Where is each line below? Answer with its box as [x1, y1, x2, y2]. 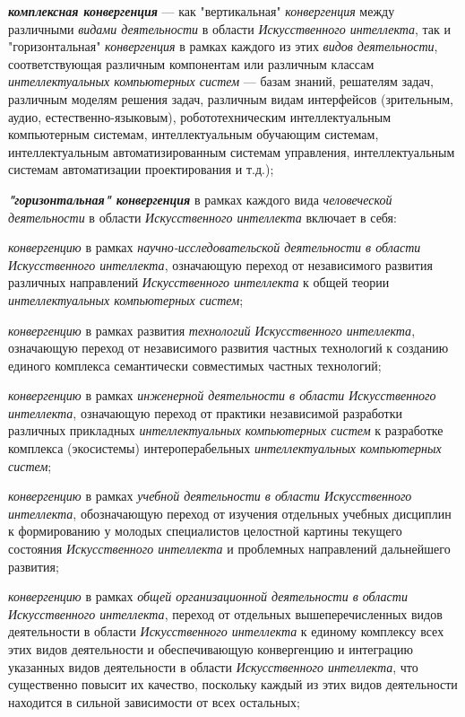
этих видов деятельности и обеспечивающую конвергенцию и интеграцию [8, 640, 413, 658]
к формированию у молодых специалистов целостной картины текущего [8, 521, 402, 540]
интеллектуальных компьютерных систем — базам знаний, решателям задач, [8, 72, 434, 91]
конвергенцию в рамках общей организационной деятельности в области [8, 587, 408, 606]
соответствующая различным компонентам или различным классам [8, 54, 375, 73]
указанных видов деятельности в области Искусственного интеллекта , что [8, 657, 418, 676]
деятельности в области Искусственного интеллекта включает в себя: [8, 207, 397, 226]
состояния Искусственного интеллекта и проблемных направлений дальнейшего [8, 539, 451, 558]
